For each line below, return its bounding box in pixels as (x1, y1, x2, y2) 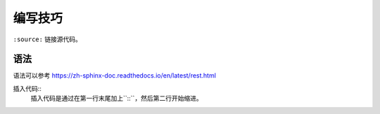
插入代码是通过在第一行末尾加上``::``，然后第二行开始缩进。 (30, 94, 203, 103)
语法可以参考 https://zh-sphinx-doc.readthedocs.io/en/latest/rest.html (13, 71, 216, 80)
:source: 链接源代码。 (13, 35, 82, 43)
